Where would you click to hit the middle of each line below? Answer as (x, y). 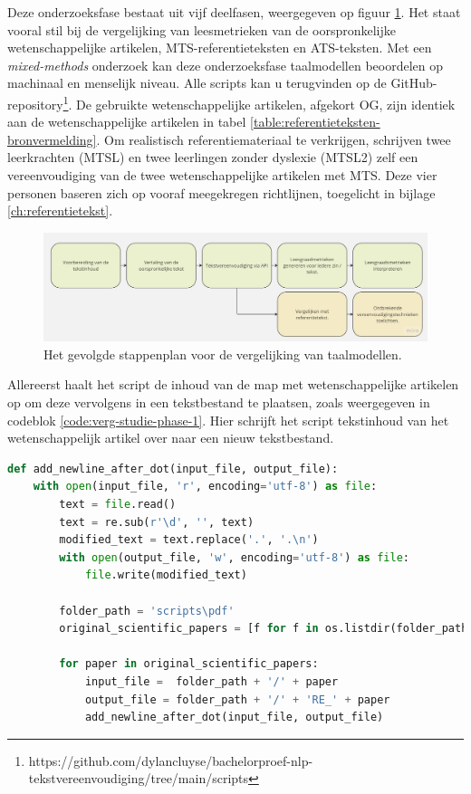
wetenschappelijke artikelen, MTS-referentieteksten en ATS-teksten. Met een (220, 48)
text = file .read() (118, 505)
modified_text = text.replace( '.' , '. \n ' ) (189, 540)
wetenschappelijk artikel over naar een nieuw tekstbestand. (171, 438)
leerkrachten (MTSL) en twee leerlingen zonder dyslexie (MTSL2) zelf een (213, 157)
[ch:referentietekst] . (60, 210)
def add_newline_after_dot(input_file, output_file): (173, 469)
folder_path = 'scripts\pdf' (147, 611)
